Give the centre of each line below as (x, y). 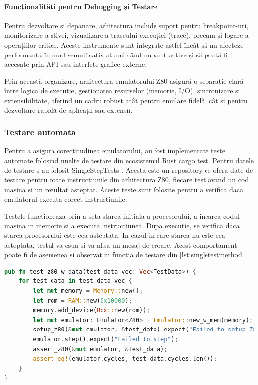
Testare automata (40, 132)
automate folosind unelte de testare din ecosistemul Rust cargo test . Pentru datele (129, 160)
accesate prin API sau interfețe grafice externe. (76, 64)
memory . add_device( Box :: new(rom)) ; (91, 310)
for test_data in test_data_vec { (75, 281)
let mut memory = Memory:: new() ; (88, 291)
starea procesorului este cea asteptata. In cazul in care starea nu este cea (115, 235)
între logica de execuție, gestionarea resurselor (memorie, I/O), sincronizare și (122, 90)
